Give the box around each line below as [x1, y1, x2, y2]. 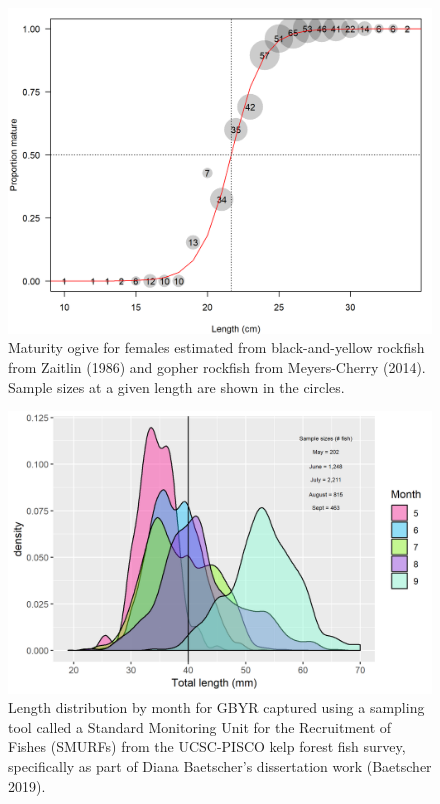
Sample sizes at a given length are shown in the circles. [8, 376, 345, 397]
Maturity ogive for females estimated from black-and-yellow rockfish [8, 337, 425, 358]
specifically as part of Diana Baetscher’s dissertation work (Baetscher [8, 756, 432, 776]
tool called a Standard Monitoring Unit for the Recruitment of [8, 716, 392, 737]
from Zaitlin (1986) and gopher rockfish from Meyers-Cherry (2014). [8, 357, 426, 378]
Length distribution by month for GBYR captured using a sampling [8, 697, 425, 718]
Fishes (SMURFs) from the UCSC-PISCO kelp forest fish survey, [8, 736, 406, 757]
